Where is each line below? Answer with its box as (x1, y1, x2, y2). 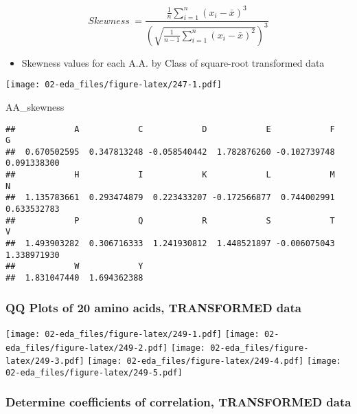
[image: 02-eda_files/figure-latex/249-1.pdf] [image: (5, 329, 260, 339)
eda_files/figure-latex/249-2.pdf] (5, 342, 168, 353)
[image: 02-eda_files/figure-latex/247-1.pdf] (5, 80, 222, 90)
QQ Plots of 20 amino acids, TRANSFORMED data (5, 298, 301, 316)
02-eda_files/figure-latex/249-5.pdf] (5, 367, 183, 378)
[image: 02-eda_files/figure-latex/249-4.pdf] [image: (87, 356, 342, 367)
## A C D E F (5, 124, 335, 134)
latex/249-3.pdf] (5, 356, 84, 367)
